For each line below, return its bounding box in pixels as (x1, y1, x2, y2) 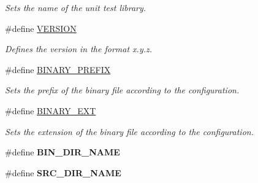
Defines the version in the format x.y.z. (5, 42, 153, 55)
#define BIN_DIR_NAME (5, 146, 120, 158)
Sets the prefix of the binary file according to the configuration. (5, 84, 240, 96)
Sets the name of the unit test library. (5, 1, 146, 14)
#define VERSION (5, 21, 77, 34)
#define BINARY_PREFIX (5, 63, 111, 76)
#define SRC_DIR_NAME (5, 166, 121, 179)
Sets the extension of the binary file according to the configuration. (5, 125, 254, 138)
